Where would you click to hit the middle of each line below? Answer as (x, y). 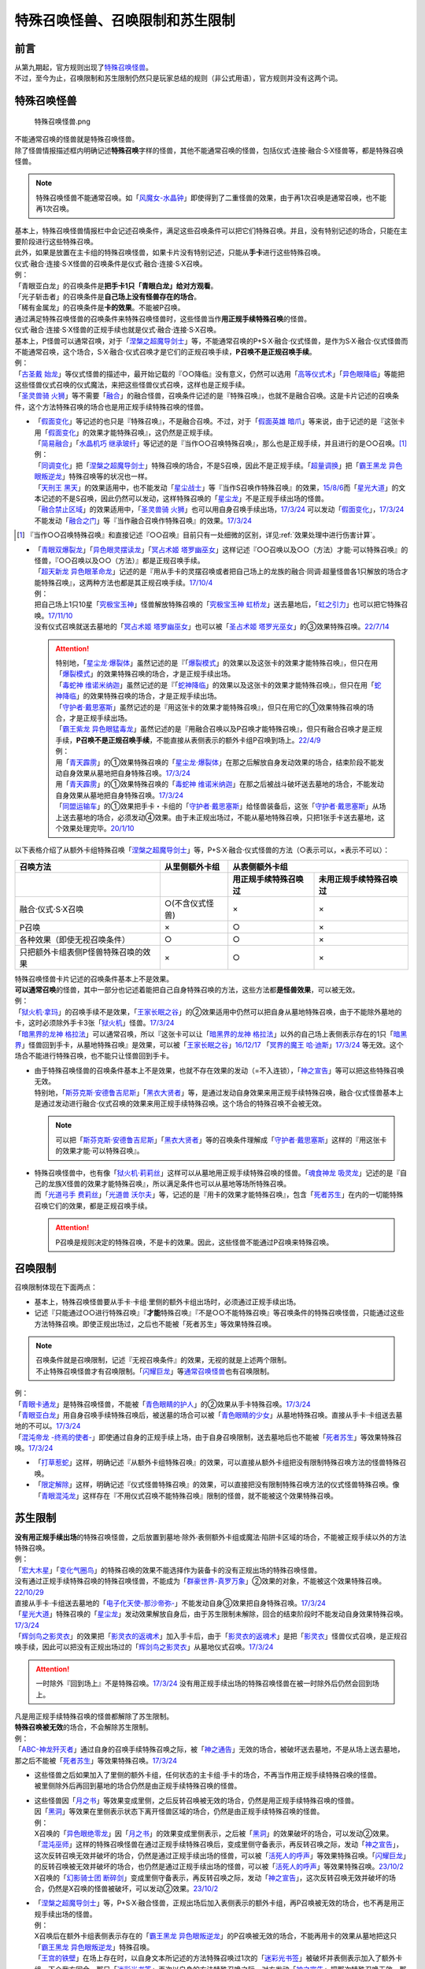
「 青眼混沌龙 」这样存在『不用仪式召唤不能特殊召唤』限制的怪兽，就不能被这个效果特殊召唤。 (186, 1496)
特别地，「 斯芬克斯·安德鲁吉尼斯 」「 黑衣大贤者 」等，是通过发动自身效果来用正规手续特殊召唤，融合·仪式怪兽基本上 (219, 1092)
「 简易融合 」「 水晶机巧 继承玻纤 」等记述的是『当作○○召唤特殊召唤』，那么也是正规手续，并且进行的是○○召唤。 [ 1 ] (221, 443)
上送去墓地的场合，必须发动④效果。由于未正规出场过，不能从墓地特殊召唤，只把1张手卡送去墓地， (217, 817)
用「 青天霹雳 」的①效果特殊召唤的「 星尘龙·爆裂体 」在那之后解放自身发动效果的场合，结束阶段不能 (216, 762)
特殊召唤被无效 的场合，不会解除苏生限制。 (83, 1727)
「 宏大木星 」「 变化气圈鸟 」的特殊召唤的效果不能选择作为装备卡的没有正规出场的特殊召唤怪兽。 (168, 1570)
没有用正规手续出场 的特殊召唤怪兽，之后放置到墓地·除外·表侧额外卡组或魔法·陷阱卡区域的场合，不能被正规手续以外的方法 (211, 1537)
